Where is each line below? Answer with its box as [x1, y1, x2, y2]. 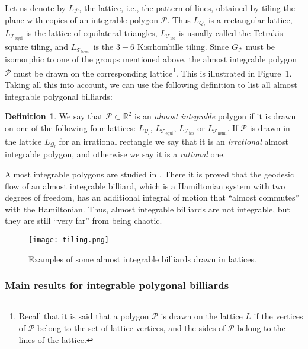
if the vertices [254, 310, 303, 322]
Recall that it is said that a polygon [18, 310, 149, 322]
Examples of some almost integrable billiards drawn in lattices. [28, 252, 256, 265]
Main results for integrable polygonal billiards [5, 278, 229, 293]
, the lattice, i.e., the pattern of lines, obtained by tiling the [79, 2, 295, 14]
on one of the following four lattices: [5, 121, 136, 134]
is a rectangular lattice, [208, 13, 293, 26]
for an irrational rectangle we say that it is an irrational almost [59, 135, 288, 147]
